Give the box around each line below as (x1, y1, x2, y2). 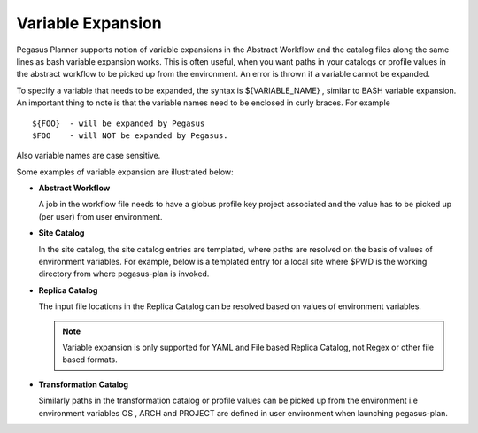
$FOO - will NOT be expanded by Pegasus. (32, 130, 229, 141)
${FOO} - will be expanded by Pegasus (32, 118, 205, 128)
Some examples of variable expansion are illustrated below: (16, 166, 234, 177)
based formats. (62, 354, 119, 365)
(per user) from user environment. (38, 211, 163, 221)
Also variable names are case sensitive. (16, 151, 161, 161)
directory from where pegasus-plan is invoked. (38, 268, 210, 279)
